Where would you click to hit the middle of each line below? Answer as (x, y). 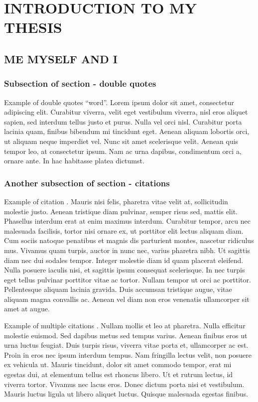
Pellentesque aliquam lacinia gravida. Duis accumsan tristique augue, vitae (118, 289)
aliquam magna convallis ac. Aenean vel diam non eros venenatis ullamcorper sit (127, 299)
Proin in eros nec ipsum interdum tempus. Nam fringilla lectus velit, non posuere (128, 354)
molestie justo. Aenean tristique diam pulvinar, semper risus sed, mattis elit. (121, 211)
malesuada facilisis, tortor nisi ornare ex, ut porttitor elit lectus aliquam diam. (124, 230)
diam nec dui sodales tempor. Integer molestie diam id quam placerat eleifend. (124, 260)
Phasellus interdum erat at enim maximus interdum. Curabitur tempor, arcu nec (127, 221)
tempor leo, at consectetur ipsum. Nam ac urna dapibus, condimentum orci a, (123, 151)
